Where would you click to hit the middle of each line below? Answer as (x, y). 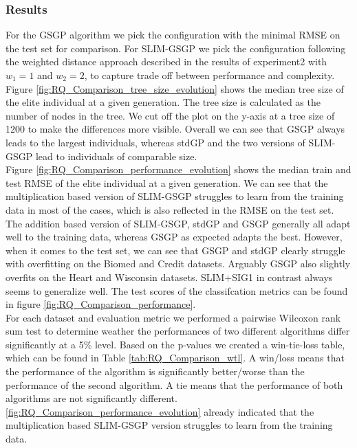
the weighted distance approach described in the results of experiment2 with (166, 61)
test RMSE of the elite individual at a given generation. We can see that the (167, 182)
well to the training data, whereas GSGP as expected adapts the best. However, (174, 237)
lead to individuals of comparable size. (116, 156)
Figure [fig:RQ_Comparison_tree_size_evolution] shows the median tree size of (175, 88)
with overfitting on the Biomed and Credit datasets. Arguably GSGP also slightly (178, 264)
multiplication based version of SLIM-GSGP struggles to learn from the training (175, 196)
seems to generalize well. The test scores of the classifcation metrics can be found (177, 290)
